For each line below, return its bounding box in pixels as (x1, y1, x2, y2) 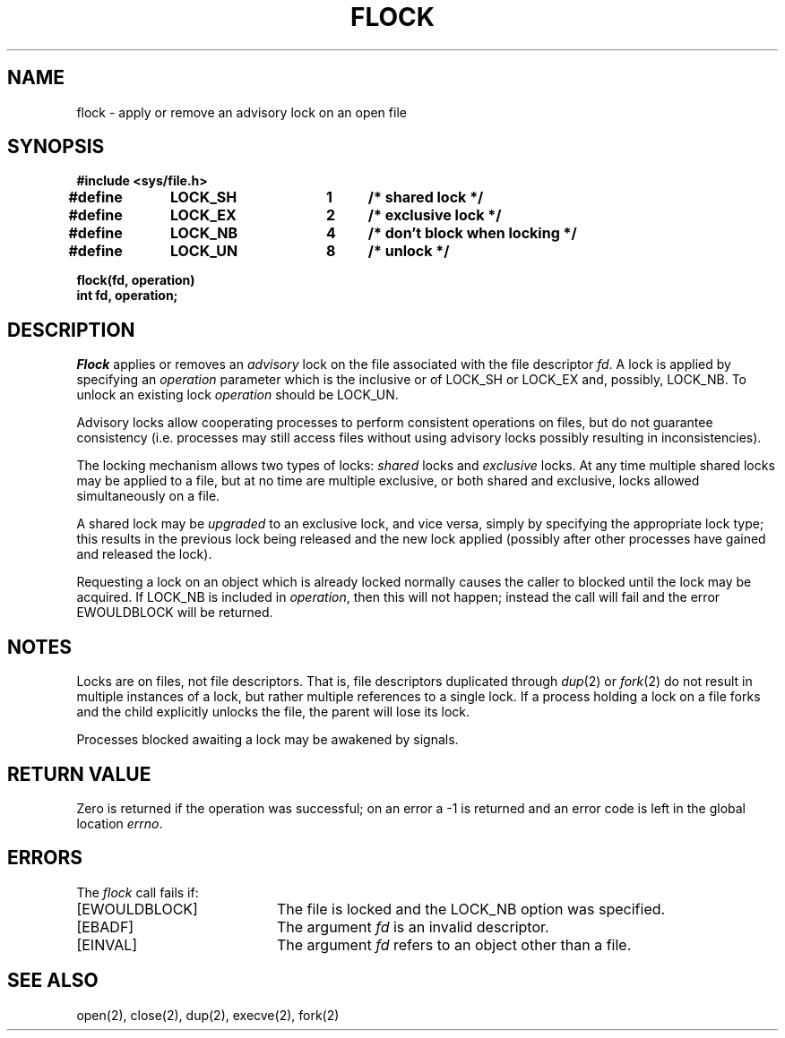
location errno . (76, 815, 163, 831)
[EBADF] (76, 917, 134, 936)
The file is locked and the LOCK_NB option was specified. (276, 899, 666, 918)
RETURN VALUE (7, 762, 151, 785)
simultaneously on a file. (76, 488, 220, 504)
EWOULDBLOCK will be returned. (76, 605, 273, 621)
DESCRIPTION (7, 318, 135, 341)
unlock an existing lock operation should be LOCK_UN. (76, 387, 399, 403)
